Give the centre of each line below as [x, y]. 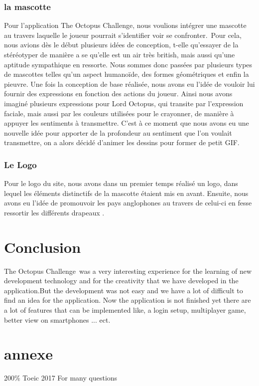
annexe [28, 354]
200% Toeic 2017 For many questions [61, 378]
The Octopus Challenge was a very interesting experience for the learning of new [128, 271]
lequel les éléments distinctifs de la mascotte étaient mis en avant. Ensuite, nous [126, 193]
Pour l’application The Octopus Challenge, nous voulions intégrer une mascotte [125, 25]
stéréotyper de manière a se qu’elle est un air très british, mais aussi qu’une [120, 54]
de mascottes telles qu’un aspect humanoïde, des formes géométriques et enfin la [127, 74]
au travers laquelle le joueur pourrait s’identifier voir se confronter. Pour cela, [123, 35]
